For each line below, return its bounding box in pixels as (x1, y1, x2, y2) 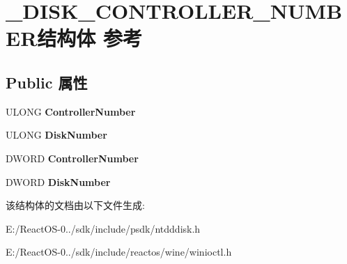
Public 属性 (6, 71, 88, 93)
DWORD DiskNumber (6, 174, 111, 189)
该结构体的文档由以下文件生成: (6, 198, 145, 212)
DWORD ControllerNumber (6, 150, 139, 165)
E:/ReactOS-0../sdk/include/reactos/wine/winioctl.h (6, 244, 232, 259)
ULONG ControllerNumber (6, 104, 136, 118)
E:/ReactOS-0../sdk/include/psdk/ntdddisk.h (6, 221, 201, 235)
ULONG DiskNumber (6, 127, 107, 142)
